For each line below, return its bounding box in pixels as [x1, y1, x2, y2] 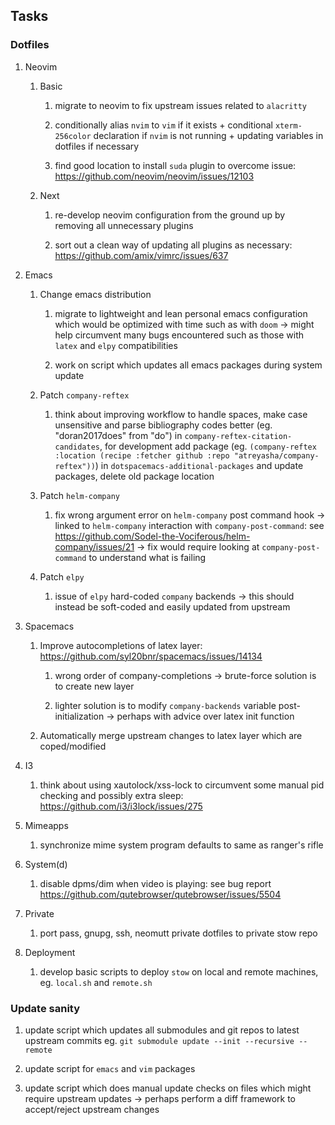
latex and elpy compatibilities [54, 339, 178, 351]
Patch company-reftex [39, 389, 130, 401]
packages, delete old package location [54, 470, 215, 482]
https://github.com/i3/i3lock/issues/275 [39, 800, 203, 812]
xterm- [274, 120, 303, 131]
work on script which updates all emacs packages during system [54, 359, 323, 371]
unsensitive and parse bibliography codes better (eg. [54, 419, 273, 431]
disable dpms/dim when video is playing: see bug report [39, 877, 272, 889]
